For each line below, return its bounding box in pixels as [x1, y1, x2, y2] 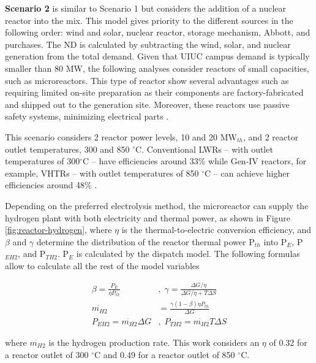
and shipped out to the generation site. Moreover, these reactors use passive [5, 97, 290, 110]
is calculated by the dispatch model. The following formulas [76, 247, 300, 260]
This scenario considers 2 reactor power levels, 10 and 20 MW [5, 130, 237, 143]
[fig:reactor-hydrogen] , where [5, 223, 112, 236]
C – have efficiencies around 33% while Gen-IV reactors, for [83, 155, 307, 167]
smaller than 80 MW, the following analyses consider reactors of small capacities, [5, 61, 309, 74]
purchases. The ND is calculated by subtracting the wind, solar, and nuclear [5, 37, 291, 50]
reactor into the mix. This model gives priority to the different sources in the [5, 13, 293, 26]
